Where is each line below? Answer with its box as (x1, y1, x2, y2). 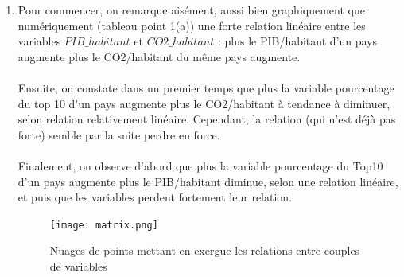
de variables (49, 257, 107, 274)
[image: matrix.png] (49, 219, 158, 231)
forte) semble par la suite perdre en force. (17, 126, 220, 142)
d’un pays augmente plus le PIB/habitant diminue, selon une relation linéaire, (17, 173, 398, 189)
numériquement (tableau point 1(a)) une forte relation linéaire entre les (17, 17, 366, 33)
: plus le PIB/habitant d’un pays (217, 33, 378, 49)
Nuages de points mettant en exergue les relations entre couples (49, 242, 360, 259)
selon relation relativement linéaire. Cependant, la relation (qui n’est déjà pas (17, 111, 396, 127)
